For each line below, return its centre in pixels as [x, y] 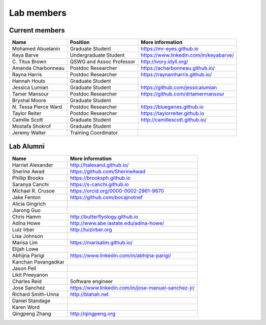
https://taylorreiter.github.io [172, 113]
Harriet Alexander [33, 165]
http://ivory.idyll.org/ [164, 62]
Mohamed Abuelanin [36, 49]
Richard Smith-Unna [35, 294]
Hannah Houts [29, 81]
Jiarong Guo [26, 210]
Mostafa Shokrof [32, 127]
